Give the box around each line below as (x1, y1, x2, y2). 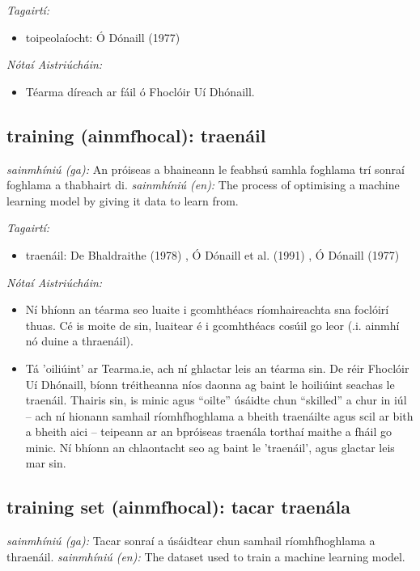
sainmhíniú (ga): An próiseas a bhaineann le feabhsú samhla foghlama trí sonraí (6, 160, 405, 177)
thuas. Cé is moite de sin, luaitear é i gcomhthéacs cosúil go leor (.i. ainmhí (25, 316, 400, 333)
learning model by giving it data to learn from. (6, 192, 239, 209)
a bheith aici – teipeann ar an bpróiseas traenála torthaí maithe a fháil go (25, 423, 392, 440)
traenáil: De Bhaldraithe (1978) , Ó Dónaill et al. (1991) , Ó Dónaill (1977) (25, 246, 400, 263)
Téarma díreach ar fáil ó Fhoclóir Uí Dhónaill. (25, 82, 255, 99)
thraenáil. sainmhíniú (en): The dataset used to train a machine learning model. (6, 548, 405, 565)
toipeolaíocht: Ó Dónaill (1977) (25, 28, 180, 45)
